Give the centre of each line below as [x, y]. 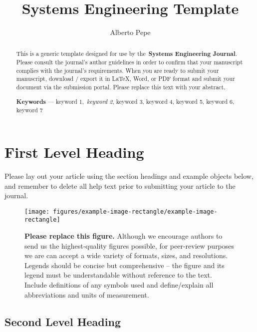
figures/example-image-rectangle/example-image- [135, 211]
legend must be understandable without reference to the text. [118, 275]
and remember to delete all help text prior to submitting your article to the [120, 185]
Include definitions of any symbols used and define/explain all [119, 285]
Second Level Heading [63, 321]
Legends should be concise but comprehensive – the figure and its [125, 265]
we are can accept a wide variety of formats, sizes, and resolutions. [126, 255]
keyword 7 [29, 110]
